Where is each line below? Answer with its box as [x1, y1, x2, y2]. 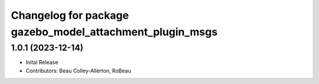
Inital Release [25, 59, 58, 66]
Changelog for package [11, 9, 129, 22]
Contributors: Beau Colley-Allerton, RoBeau [25, 67, 131, 74]
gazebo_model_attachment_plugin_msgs [11, 25, 218, 38]
